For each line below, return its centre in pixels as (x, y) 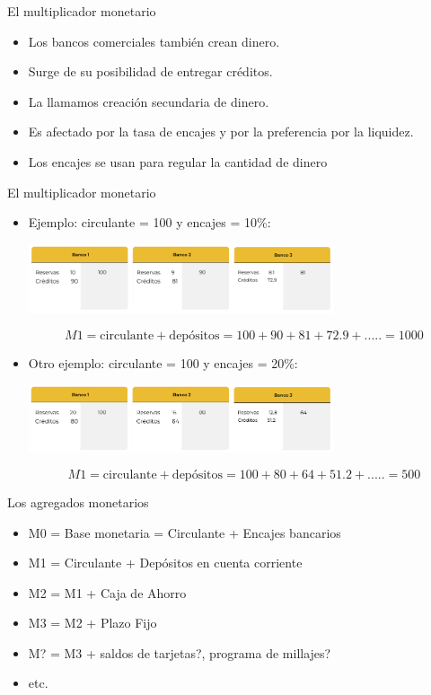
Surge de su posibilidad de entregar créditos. (150, 71)
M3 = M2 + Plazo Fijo (92, 623)
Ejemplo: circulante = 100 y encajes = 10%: (150, 222)
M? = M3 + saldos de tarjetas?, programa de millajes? (180, 652)
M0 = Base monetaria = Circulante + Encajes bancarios (185, 532)
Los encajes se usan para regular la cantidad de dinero (178, 161)
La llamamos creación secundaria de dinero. (149, 101)
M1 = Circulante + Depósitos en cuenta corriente (165, 563)
